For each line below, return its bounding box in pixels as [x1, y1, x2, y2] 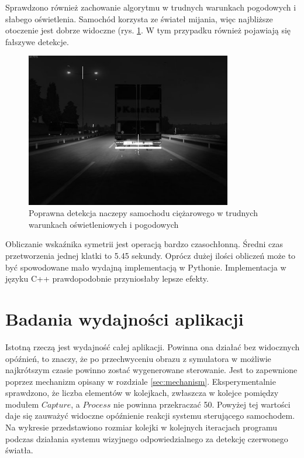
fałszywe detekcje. [5, 35, 69, 47]
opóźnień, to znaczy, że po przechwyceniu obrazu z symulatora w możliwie [5, 352, 271, 364]
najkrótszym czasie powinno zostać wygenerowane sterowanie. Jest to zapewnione [5, 364, 298, 376]
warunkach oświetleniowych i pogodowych [29, 218, 179, 230]
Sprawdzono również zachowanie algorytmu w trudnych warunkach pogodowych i [5, 1, 296, 13]
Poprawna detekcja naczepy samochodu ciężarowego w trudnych [29, 207, 258, 219]
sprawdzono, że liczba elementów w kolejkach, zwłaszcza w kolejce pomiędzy [5, 387, 279, 399]
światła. [5, 444, 33, 456]
